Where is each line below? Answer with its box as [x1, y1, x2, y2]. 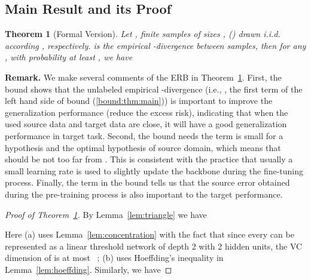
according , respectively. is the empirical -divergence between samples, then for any [5, 39, 306, 51]
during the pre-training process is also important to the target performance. [5, 187, 283, 200]
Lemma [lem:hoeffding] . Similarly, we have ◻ [5, 263, 172, 275]
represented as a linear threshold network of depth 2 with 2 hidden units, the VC [5, 239, 303, 252]
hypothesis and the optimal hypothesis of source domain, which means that [5, 141, 281, 153]
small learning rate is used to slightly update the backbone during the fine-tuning [5, 164, 304, 177]
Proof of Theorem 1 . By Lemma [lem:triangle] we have [5, 208, 207, 220]
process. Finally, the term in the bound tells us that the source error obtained [5, 176, 290, 189]
